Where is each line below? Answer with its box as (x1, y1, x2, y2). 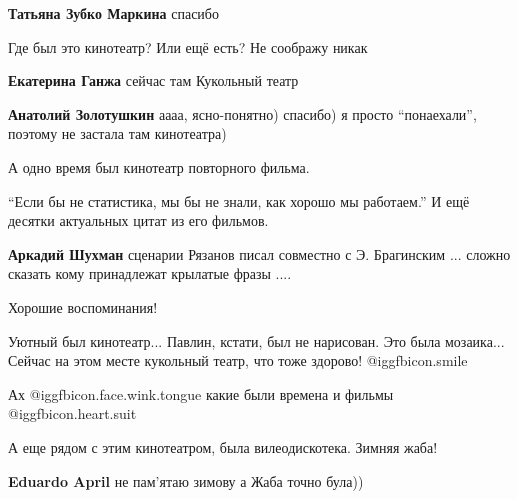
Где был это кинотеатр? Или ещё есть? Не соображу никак (8, 36, 368, 57)
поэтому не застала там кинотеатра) (8, 123, 227, 144)
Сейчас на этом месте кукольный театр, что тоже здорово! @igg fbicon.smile (8, 350, 468, 371)
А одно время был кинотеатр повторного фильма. (8, 156, 310, 177)
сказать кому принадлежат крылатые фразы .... (8, 263, 292, 284)
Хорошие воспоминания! (8, 296, 158, 317)
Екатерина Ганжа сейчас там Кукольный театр (8, 70, 299, 91)
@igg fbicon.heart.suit (8, 403, 137, 424)
